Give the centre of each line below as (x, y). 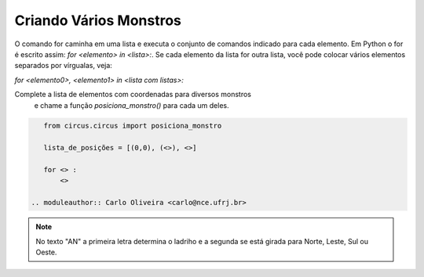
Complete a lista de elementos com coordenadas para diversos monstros (133, 95)
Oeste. (46, 252)
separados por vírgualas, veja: (64, 66)
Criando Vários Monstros (98, 20)
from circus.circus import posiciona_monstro (133, 126)
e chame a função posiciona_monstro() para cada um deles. (132, 105)
